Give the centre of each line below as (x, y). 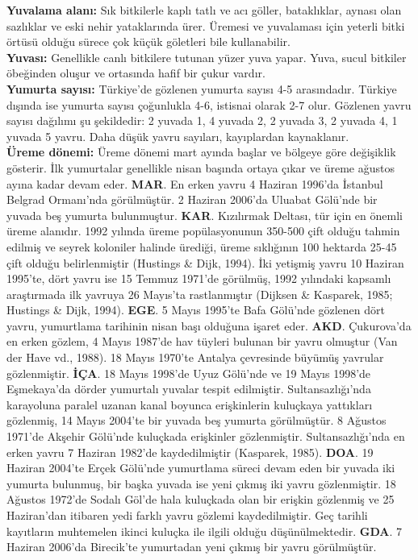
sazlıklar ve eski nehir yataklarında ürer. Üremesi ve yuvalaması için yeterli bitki (206, 25)
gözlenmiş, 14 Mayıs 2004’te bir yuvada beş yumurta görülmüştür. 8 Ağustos (196, 420)
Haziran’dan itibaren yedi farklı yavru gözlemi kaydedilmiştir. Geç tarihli (187, 515)
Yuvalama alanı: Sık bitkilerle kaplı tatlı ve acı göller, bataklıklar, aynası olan (204, 10)
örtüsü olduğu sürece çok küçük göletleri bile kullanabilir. (148, 41)
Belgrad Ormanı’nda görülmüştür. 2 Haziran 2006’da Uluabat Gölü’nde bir (192, 199)
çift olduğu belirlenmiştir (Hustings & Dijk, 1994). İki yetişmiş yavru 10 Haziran (205, 262)
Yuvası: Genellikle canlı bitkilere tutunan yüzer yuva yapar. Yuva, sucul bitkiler (207, 57)
